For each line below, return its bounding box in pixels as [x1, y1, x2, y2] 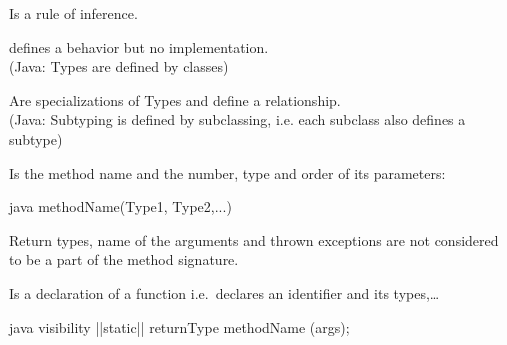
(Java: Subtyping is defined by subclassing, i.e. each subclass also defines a [9, 109, 466, 130]
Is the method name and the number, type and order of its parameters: [9, 162, 446, 183]
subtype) [9, 128, 63, 149]
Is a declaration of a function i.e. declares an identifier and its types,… [9, 282, 440, 303]
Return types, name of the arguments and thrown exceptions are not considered [9, 229, 499, 250]
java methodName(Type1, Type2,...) [9, 196, 232, 217]
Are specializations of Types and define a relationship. [9, 89, 341, 110]
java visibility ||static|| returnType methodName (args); [9, 316, 350, 337]
